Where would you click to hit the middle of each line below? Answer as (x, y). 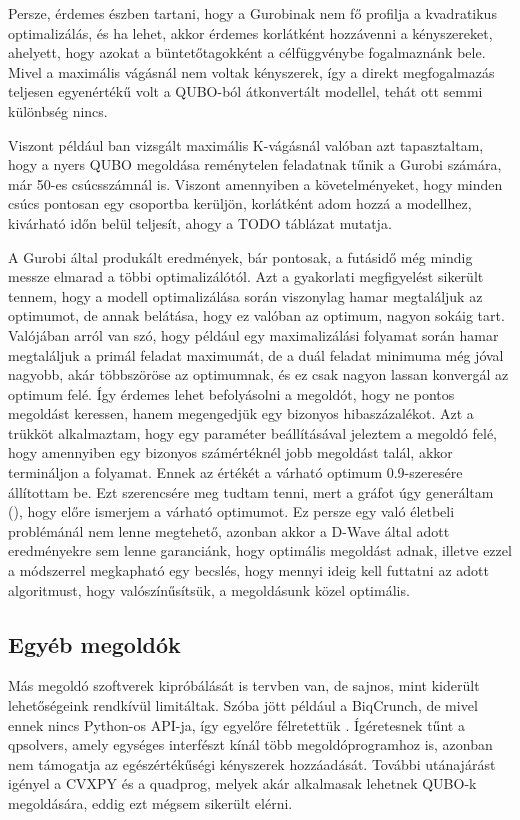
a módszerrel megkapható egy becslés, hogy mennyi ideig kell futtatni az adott (248, 570)
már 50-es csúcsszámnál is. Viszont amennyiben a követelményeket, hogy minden (255, 183)
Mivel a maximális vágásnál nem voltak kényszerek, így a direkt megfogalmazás (251, 71)
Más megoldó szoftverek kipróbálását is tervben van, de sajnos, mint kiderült (244, 685)
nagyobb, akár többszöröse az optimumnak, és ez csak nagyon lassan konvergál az (258, 374)
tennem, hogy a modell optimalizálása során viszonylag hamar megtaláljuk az (245, 295)
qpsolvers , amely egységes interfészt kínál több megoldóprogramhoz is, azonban (250, 744)
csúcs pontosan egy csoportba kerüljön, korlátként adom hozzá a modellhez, (240, 203)
